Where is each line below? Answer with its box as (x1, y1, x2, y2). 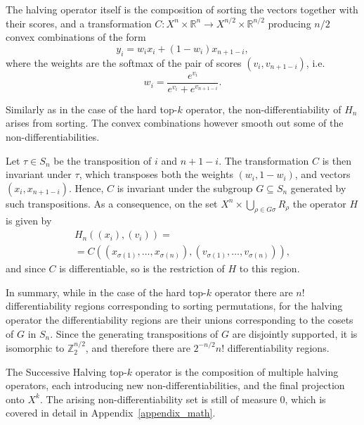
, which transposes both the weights (79, 167, 233, 182)
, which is (285, 391, 326, 406)
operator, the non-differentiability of (186, 101, 342, 116)
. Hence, (69, 180, 104, 195)
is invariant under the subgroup (117, 180, 253, 195)
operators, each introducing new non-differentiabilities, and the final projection (6, 378, 345, 393)
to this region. (239, 261, 300, 276)
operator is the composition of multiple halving (135, 364, 339, 379)
